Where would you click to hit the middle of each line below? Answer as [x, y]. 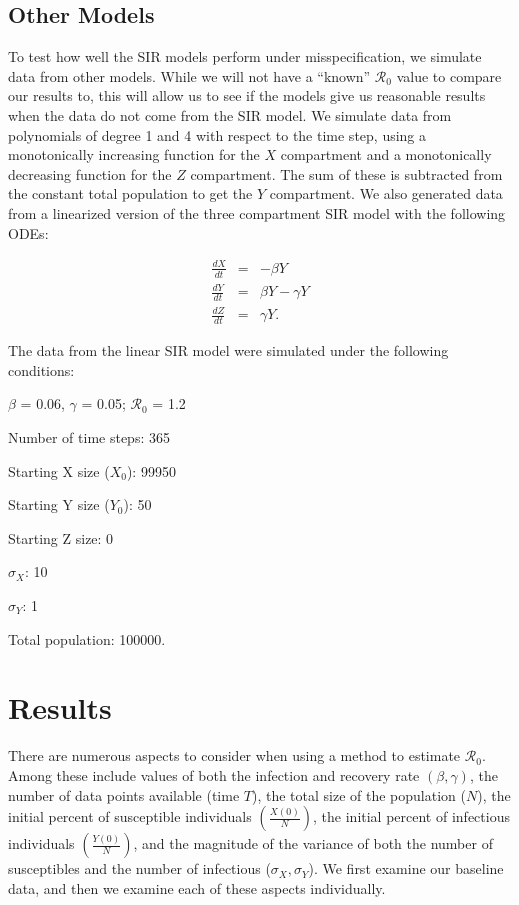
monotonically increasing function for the [134, 154]
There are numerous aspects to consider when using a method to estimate [234, 755]
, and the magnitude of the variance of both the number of [313, 843]
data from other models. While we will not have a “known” [189, 75]
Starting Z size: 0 [61, 537]
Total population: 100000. [87, 638]
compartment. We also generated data [386, 193]
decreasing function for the [90, 173]
